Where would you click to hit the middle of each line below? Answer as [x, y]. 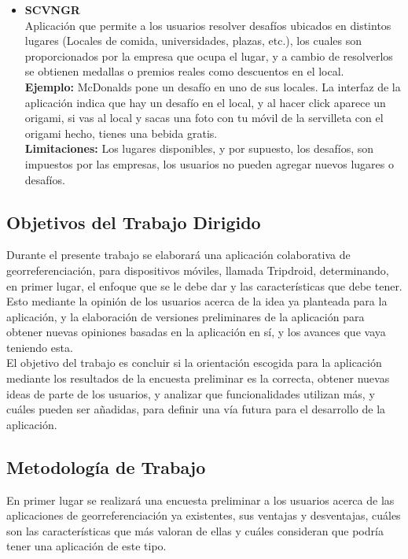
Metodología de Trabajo [106, 466]
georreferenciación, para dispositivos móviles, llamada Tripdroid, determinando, [198, 270]
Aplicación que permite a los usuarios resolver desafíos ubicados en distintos [208, 25]
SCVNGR [52, 9]
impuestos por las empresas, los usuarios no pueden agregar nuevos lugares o [209, 163]
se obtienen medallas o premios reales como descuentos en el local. [184, 71]
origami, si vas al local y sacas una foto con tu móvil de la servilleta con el [204, 118]
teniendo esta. [40, 347]
